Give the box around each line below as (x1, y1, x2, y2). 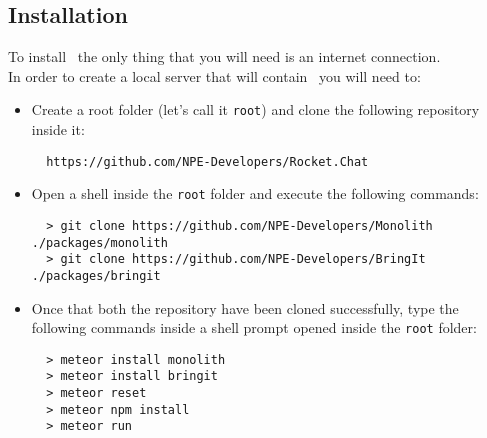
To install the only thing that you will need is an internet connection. (8, 46, 441, 67)
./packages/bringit (31, 268, 161, 283)
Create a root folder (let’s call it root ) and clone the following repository (31, 99, 480, 120)
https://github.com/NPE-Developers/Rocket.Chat (46, 154, 369, 169)
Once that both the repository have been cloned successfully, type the (31, 297, 459, 318)
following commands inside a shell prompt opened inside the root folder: (31, 317, 477, 338)
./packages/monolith (31, 235, 168, 250)
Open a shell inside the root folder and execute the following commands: (31, 183, 479, 204)
